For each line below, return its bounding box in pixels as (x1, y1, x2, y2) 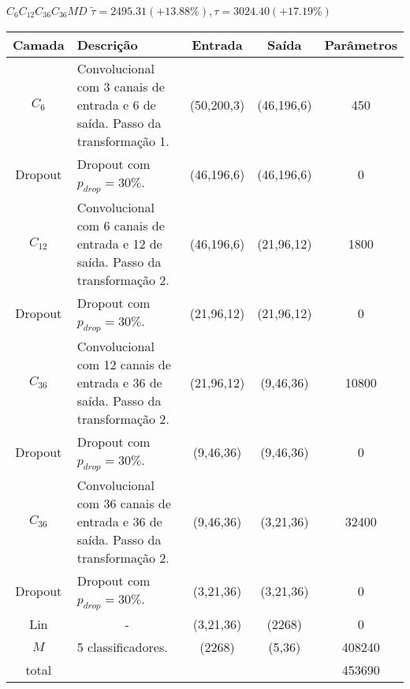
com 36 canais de (76, 494, 171, 513)
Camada (13, 35, 65, 54)
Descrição (76, 35, 138, 54)
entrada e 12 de (76, 234, 162, 253)
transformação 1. (76, 131, 170, 150)
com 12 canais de (76, 354, 171, 373)
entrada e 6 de (76, 95, 156, 114)
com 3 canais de (76, 77, 165, 95)
